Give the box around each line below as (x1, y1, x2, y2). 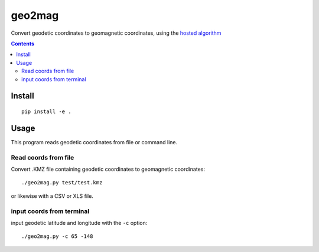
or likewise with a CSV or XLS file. (11, 192, 94, 200)
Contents (11, 40, 35, 47)
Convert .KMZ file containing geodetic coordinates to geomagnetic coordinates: (11, 165, 205, 173)
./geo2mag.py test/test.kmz (21, 180, 103, 186)
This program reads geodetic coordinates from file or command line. (11, 138, 177, 145)
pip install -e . (21, 108, 71, 115)
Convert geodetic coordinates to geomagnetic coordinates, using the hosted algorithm (11, 29, 222, 37)
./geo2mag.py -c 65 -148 (21, 233, 93, 240)
